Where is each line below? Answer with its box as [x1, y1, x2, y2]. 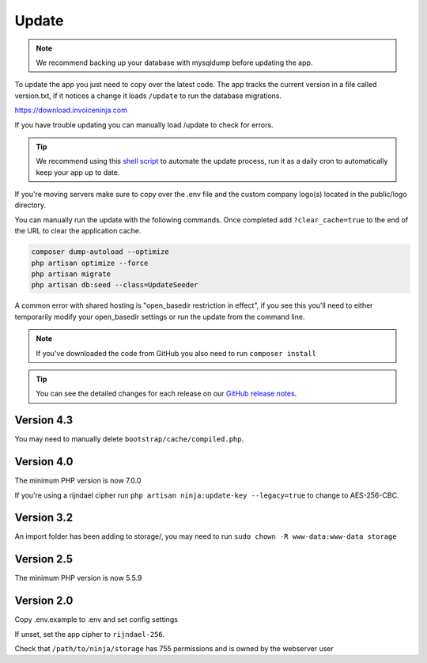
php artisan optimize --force [31, 258, 149, 267]
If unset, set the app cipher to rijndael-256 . [14, 629, 165, 638]
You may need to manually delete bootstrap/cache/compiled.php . [14, 434, 244, 444]
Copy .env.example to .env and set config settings [14, 615, 178, 624]
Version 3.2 [14, 511, 74, 525]
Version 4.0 [14, 455, 74, 468]
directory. [14, 200, 47, 210]
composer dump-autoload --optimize [31, 248, 169, 256]
